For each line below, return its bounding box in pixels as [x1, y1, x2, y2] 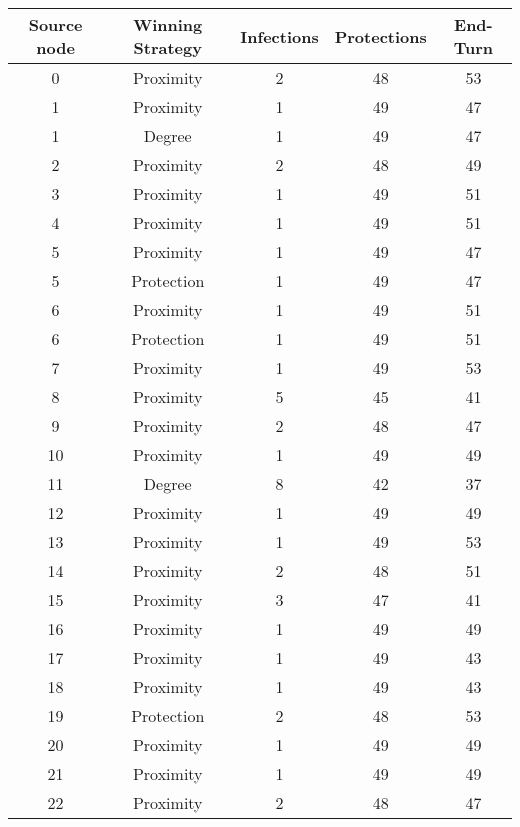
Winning [133, 13, 203, 36]
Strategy [133, 36, 202, 59]
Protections [334, 24, 427, 48]
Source [28, 13, 83, 36]
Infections [240, 24, 319, 48]
